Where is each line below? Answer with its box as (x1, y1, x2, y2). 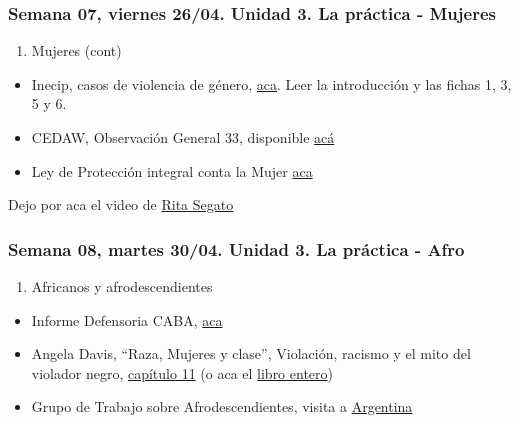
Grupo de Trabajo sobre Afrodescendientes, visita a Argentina (31, 396, 413, 417)
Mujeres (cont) (31, 40, 122, 61)
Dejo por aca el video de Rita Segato (8, 194, 234, 215)
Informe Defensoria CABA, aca (31, 309, 223, 330)
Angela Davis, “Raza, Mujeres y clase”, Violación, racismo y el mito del (31, 343, 471, 364)
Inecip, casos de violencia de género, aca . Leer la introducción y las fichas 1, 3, (31, 73, 512, 94)
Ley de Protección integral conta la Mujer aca (31, 160, 313, 181)
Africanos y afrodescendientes (31, 276, 213, 296)
